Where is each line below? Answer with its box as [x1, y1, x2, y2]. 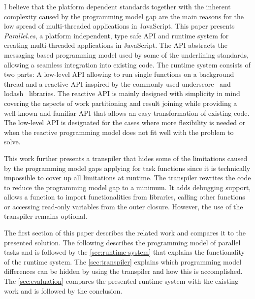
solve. [4, 136, 21, 147]
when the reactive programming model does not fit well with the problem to [4, 127, 234, 137]
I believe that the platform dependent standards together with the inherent [4, 1, 231, 11]
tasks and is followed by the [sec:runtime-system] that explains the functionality [4, 247, 245, 257]
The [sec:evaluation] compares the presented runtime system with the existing [4, 276, 239, 286]
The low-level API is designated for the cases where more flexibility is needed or [4, 117, 246, 128]
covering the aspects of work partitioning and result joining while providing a [4, 98, 237, 108]
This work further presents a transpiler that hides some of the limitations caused [4, 153, 248, 163]
